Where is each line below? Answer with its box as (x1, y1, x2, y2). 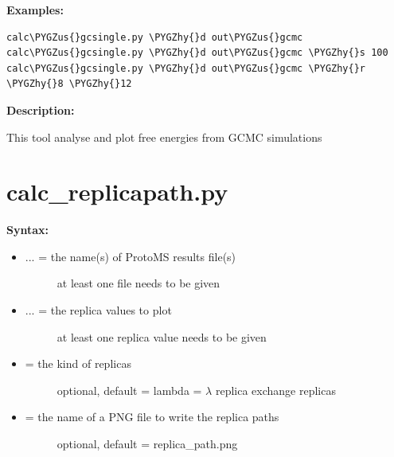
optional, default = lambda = (57, 381, 202, 398)
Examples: (6, 2, 64, 18)
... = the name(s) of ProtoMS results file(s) (25, 248, 236, 264)
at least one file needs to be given (57, 275, 220, 291)
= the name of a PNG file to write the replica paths (25, 408, 279, 425)
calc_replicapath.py (6, 175, 228, 208)
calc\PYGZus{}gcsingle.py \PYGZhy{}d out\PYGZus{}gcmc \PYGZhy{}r (6, 62, 366, 74)
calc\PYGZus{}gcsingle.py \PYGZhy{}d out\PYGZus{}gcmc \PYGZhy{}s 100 (6, 47, 388, 59)
